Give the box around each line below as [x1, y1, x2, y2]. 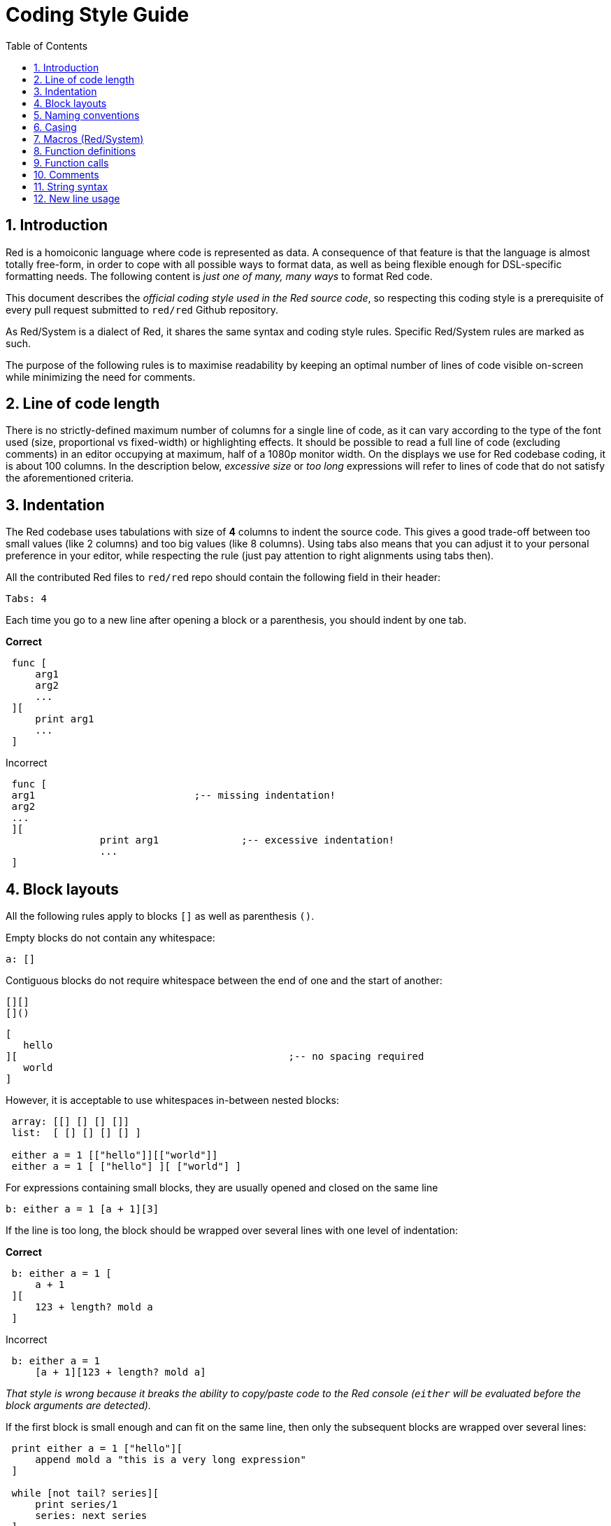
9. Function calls [34, 156, 109, 169]
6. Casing [34, 120, 77, 133]
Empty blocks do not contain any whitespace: [6, 932, 215, 944]
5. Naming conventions [34, 108, 140, 121]
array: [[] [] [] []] [11, 1116, 130, 1128]
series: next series [35, 1510, 148, 1522]
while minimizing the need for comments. [6, 370, 196, 383]
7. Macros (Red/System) [34, 132, 144, 145]
